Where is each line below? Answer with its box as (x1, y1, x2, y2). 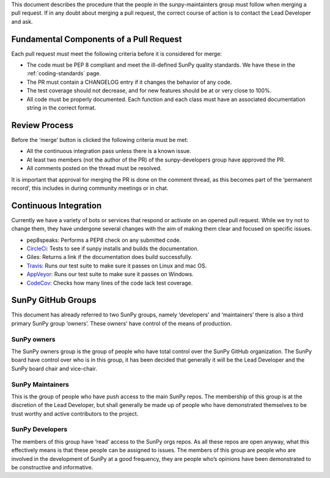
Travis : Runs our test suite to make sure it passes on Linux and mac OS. (26, 262, 207, 269)
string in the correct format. (26, 104, 97, 111)
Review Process (11, 120, 73, 130)
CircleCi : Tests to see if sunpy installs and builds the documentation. (26, 245, 199, 252)
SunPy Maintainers (11, 380, 70, 389)
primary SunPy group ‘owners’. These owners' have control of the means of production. (11, 319, 232, 327)
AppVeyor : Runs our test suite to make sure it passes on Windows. (26, 271, 194, 278)
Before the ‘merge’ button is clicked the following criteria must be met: (11, 136, 189, 143)
